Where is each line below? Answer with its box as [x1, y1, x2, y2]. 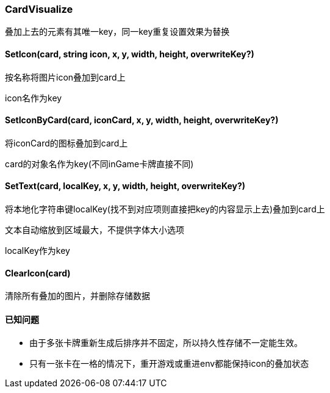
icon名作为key [5, 92, 62, 103]
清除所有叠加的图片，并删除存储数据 [5, 290, 150, 301]
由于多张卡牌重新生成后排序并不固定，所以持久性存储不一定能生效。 [29, 337, 303, 348]
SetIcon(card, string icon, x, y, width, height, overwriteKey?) [5, 48, 254, 59]
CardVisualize [5, 3, 73, 15]
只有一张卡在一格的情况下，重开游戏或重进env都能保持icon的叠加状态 [29, 358, 309, 369]
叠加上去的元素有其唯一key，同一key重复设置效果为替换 [5, 26, 230, 37]
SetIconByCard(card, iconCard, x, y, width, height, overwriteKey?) [5, 115, 279, 126]
